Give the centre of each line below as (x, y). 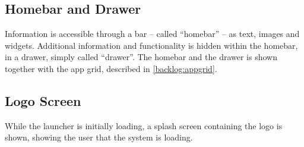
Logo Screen (43, 100)
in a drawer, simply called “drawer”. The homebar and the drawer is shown (141, 57)
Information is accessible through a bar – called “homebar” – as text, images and (152, 34)
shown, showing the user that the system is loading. (99, 137)
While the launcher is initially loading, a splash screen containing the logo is (144, 125)
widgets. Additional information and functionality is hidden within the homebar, (151, 45)
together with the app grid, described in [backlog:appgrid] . (111, 68)
